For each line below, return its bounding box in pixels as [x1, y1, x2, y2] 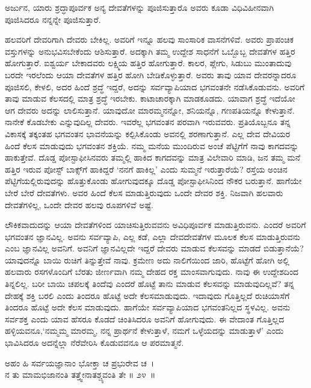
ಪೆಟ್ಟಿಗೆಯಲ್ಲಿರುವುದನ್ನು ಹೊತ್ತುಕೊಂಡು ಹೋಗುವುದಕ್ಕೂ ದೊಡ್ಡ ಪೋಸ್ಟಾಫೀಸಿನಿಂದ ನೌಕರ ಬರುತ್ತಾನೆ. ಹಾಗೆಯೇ [5, 174, 302, 187]
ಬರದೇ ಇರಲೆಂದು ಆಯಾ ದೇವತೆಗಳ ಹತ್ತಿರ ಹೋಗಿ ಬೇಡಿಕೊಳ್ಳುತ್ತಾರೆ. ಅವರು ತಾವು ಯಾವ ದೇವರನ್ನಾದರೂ [5, 68, 297, 81]
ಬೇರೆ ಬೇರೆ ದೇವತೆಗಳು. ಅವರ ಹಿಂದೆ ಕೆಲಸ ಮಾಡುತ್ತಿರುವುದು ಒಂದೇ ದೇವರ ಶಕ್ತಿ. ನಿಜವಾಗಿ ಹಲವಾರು [5, 186, 283, 199]
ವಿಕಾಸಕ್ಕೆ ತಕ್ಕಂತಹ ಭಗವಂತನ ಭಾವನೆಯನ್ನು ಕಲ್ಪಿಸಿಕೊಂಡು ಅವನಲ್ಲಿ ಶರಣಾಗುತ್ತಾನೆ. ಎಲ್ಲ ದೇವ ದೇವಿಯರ [5, 127, 291, 140]
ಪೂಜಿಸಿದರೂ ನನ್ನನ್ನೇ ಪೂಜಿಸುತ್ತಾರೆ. [5, 13, 101, 25]
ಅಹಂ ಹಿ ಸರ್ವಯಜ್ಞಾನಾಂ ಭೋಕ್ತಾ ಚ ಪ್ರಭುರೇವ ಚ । [5, 356, 155, 369]
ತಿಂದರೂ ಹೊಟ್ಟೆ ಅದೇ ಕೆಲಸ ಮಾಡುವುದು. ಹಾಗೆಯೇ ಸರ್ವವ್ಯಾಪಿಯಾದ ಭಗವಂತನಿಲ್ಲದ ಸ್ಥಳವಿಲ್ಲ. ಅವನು [5, 301, 291, 313]
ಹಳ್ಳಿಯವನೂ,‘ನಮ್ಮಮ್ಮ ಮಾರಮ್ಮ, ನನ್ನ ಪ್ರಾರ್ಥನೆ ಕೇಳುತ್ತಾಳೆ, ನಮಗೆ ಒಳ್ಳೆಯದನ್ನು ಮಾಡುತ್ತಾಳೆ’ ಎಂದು [5, 324, 284, 337]
